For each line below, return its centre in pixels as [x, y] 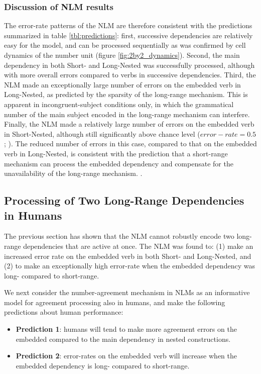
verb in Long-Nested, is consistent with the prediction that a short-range [116, 153]
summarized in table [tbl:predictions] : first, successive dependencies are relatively [128, 35]
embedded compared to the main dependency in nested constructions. [123, 339]
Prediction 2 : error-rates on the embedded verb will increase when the [126, 356]
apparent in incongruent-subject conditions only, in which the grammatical [119, 104]
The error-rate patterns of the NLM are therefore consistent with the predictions [128, 25]
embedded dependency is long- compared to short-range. [103, 365]
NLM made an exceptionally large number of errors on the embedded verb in [122, 84]
